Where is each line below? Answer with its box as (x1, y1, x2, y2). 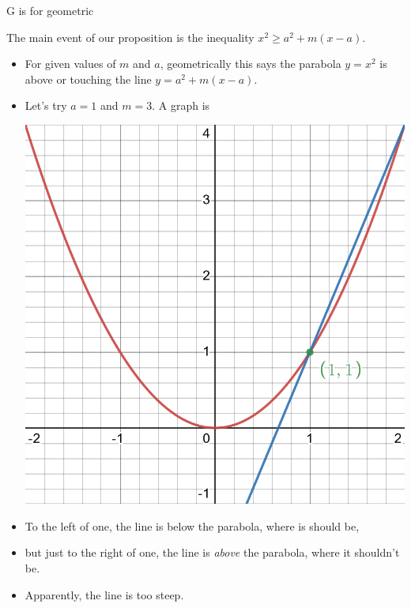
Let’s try (25, 97, 67, 114)
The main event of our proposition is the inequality (6, 28, 255, 45)
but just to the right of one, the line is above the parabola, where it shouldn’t (25, 544, 400, 561)
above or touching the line (25, 70, 152, 87)
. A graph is (152, 97, 210, 114)
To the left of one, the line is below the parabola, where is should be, (25, 517, 360, 534)
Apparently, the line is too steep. (25, 586, 184, 602)
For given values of (25, 55, 116, 72)
